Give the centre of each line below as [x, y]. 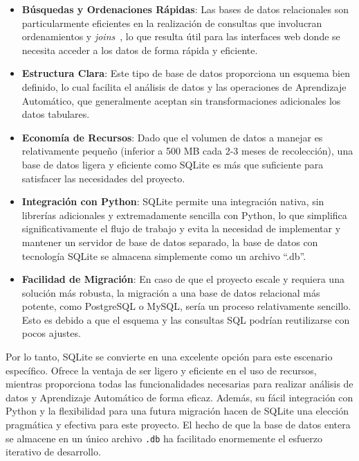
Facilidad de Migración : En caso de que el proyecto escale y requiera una [183, 279]
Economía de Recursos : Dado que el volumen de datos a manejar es [172, 137]
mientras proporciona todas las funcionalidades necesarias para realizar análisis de [179, 384]
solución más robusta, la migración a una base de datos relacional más [171, 292]
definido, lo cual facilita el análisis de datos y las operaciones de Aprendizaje [184, 86]
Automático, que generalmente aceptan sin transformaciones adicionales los [181, 100]
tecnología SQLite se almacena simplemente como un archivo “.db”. [164, 255]
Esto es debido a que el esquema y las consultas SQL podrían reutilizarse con [186, 319]
